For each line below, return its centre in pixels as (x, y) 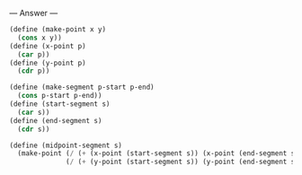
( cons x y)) (40, 38)
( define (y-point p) (48, 63)
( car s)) (34, 112)
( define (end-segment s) (56, 120)
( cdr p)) (34, 71)
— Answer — (34, 13)
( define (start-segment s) (60, 104)
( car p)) (34, 54)
